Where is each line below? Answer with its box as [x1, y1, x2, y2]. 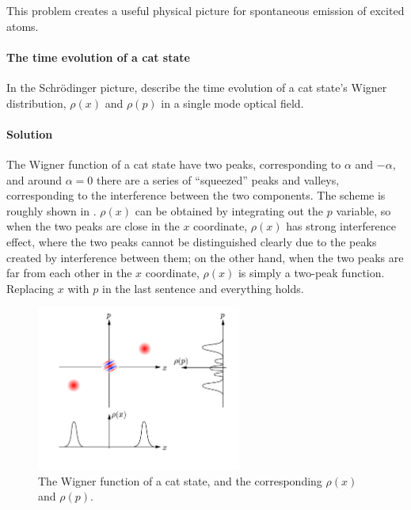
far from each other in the [6, 265, 132, 281]
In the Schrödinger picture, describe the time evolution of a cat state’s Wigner [6, 78, 387, 95]
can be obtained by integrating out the [135, 202, 324, 219]
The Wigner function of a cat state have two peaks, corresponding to [6, 155, 341, 172]
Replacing [6, 280, 55, 296]
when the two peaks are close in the [6, 218, 180, 234]
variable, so [336, 202, 391, 219]
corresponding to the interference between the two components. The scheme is [6, 187, 386, 204]
